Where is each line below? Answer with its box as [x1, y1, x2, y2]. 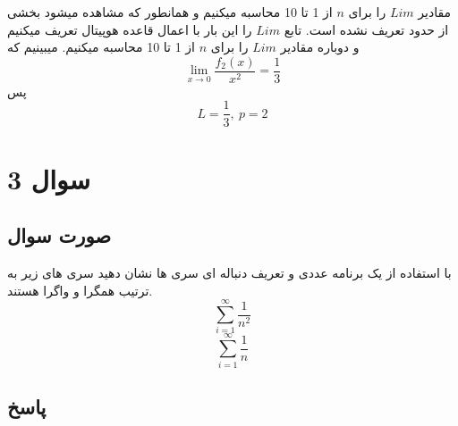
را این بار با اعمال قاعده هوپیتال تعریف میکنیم [7, 20, 252, 38]
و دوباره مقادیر [280, 38, 360, 56]
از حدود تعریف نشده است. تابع [284, 20, 449, 38]
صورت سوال [7, 221, 112, 249]
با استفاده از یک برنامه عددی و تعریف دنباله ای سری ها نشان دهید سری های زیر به [7, 263, 452, 282]
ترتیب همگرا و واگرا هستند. [7, 280, 153, 299]
